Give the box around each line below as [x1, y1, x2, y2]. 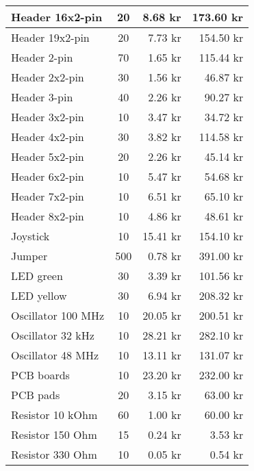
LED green [11, 268, 63, 283]
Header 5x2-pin [11, 149, 84, 164]
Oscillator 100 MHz [11, 307, 105, 323]
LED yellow [11, 288, 67, 303]
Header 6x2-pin [11, 168, 84, 184]
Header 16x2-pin [11, 9, 103, 25]
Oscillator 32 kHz [11, 327, 94, 343]
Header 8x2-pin [11, 208, 84, 224]
